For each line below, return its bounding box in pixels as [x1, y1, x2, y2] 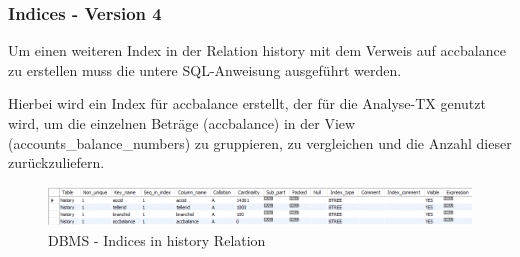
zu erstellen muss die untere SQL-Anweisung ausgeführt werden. [8, 59, 402, 80]
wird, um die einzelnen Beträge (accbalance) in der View [8, 113, 356, 133]
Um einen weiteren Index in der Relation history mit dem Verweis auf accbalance [8, 40, 506, 61]
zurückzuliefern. [8, 152, 105, 173]
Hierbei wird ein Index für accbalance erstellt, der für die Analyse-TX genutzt [8, 93, 486, 114]
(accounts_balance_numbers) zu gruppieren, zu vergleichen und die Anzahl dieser [8, 132, 512, 153]
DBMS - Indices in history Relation [48, 229, 266, 250]
